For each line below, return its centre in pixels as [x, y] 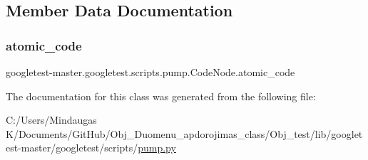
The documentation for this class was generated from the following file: [161, 96]
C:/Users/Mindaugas [51, 120]
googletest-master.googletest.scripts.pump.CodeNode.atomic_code [150, 72]
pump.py [157, 148]
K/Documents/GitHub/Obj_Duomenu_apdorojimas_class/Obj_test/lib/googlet [184, 133]
